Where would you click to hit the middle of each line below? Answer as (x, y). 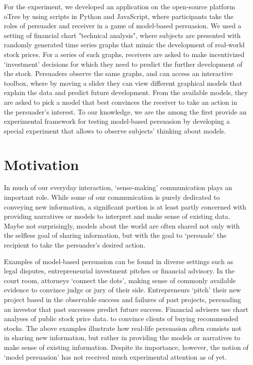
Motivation (42, 164)
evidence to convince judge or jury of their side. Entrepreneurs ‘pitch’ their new (122, 290)
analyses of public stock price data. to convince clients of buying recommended (121, 318)
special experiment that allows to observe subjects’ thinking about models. (115, 130)
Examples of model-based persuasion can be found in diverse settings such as (118, 261)
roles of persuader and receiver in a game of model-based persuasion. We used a (123, 26)
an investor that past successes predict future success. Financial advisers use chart (126, 309)
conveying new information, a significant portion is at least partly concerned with (125, 206)
